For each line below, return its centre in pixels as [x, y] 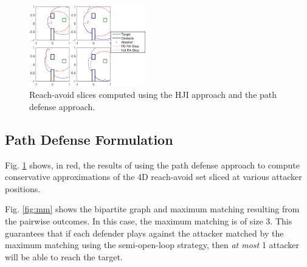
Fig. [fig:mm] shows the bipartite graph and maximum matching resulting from [152, 209]
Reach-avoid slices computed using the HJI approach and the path [153, 95]
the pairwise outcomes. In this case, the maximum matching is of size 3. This [149, 220]
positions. [23, 188]
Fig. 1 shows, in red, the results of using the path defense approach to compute [152, 165]
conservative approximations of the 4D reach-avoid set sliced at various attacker [153, 177]
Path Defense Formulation [89, 139]
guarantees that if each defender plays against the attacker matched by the [144, 233]
